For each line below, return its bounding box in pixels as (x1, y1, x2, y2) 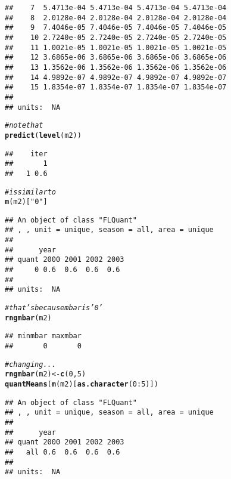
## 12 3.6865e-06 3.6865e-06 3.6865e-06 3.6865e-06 (5, 53, 227, 62)
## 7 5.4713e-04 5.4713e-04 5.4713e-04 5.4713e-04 (5, 4, 227, 12)
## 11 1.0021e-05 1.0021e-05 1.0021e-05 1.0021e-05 (5, 43, 227, 52)
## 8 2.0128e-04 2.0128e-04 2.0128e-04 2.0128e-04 (5, 13, 227, 22)
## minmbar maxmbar (5, 332, 82, 341)
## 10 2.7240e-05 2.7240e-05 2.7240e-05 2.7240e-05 (5, 33, 227, 42)
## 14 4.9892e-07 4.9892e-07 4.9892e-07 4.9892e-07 (5, 73, 227, 82)
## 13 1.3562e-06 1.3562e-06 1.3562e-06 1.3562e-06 (5, 63, 227, 72)
